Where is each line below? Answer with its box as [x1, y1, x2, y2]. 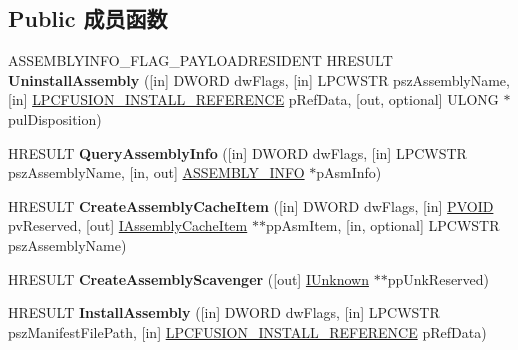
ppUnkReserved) [387, 268, 490, 289]
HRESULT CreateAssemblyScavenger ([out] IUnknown [8, 268, 369, 289]
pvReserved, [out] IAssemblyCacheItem [8, 215, 248, 236]
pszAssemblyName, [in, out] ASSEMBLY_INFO [8, 162, 305, 183]
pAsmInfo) [316, 162, 382, 183]
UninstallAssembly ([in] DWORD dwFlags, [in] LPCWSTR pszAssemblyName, [8, 69, 510, 90]
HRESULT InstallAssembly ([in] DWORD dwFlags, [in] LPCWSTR [8, 302, 440, 323]
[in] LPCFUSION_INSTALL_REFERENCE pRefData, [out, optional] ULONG [8, 89, 499, 110]
